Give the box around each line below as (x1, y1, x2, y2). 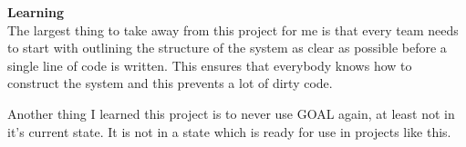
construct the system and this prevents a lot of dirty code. (7, 73, 333, 93)
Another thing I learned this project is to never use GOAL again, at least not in (7, 103, 455, 122)
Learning (7, 3, 64, 21)
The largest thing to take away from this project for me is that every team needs (7, 20, 459, 39)
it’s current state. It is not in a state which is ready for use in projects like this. (7, 122, 451, 141)
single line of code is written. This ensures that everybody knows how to (7, 55, 412, 74)
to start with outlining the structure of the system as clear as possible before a (7, 38, 447, 57)
